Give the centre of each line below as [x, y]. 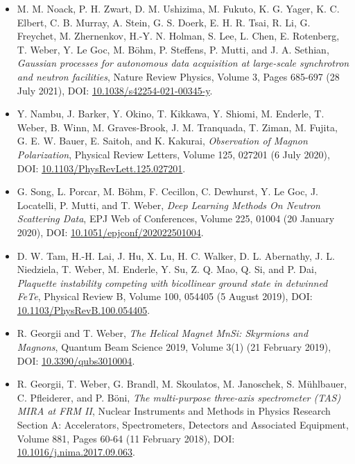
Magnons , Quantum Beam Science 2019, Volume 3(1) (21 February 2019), [174, 347]
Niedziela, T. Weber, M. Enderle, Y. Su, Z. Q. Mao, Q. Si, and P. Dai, [167, 269]
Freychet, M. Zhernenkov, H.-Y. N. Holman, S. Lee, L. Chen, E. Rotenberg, [178, 36]
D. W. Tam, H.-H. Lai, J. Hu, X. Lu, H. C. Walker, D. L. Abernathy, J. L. [176, 255]
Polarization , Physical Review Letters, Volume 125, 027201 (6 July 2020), [173, 154]
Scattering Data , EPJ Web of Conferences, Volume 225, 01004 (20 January [176, 218]
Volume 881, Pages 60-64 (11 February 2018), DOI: [126, 438]
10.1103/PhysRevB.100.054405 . [84, 309]
